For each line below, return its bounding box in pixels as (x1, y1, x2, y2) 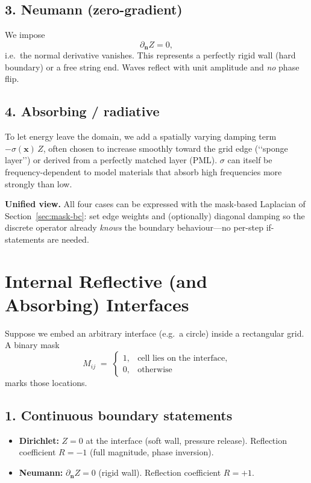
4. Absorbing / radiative (5, 102, 160, 120)
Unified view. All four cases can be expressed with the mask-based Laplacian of (5, 198, 306, 210)
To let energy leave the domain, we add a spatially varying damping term (5, 130, 277, 143)
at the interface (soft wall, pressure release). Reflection (86, 434, 287, 446)
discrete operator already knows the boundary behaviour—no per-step (5, 221, 263, 234)
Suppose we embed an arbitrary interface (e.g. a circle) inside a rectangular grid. (5, 326, 304, 339)
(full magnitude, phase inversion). (89, 446, 214, 458)
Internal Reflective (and (5, 268, 207, 293)
